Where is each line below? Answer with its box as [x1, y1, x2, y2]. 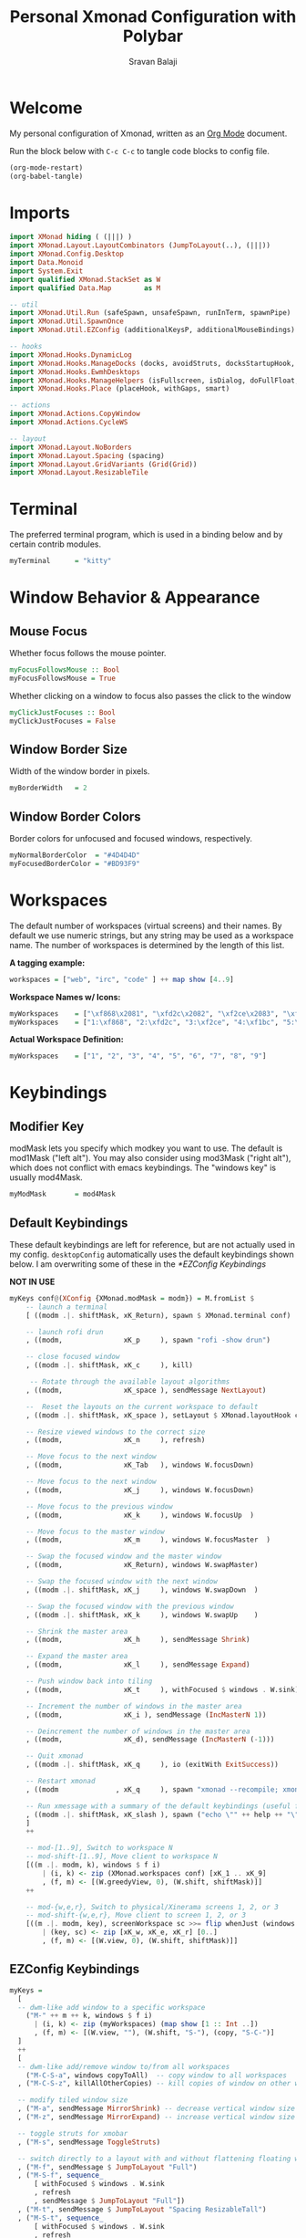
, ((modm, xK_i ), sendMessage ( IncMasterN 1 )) [25, 1710, 267, 1720]
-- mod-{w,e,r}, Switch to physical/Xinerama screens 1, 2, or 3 [25, 1902, 280, 1911]
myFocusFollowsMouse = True [9, 674, 117, 683]
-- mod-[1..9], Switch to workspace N [25, 1844, 173, 1853]
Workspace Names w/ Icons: [9, 991, 121, 1002]
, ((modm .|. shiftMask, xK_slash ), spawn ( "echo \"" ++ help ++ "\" [25, 1810, 300, 1819]
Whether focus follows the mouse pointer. [9, 648, 167, 659]
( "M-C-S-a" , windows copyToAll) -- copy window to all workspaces [25, 2070, 287, 2080]
